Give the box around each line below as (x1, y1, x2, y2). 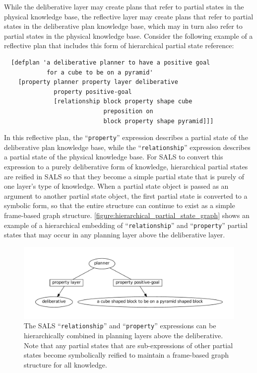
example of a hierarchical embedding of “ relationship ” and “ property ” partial (4, 220, 248, 230)
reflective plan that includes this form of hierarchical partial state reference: (4, 40, 234, 51)
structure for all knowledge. (24, 359, 107, 370)
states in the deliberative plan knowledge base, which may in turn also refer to (4, 21, 243, 31)
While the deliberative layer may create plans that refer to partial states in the (4, 1, 244, 11)
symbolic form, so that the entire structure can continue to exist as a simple (4, 200, 235, 211)
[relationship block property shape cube (54, 98, 193, 105)
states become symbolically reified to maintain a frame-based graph (24, 350, 229, 360)
